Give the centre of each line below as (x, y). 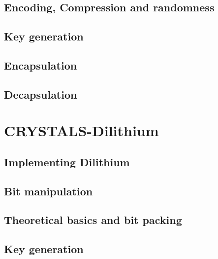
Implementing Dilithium (67, 162)
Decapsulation (41, 94)
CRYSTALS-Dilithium (81, 130)
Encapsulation (41, 65)
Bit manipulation (48, 191)
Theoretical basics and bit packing (93, 220)
